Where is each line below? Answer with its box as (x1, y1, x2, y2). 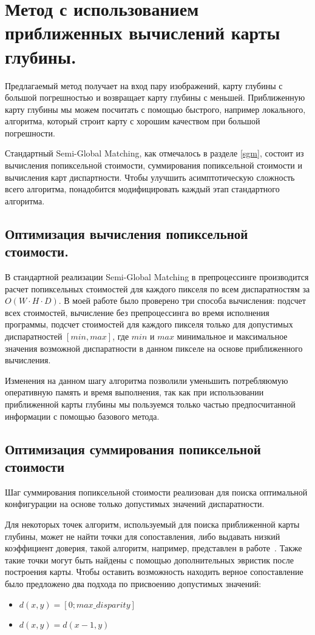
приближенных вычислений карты (5, 20, 280, 45)
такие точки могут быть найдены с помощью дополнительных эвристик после (5, 553, 294, 566)
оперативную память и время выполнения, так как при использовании (5, 386, 264, 398)
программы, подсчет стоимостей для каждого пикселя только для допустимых (5, 318, 293, 331)
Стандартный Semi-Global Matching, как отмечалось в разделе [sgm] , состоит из (5, 147, 304, 160)
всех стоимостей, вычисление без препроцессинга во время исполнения (5, 306, 269, 318)
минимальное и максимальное (177, 330, 288, 342)
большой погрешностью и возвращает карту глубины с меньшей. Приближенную (5, 91, 305, 104)
